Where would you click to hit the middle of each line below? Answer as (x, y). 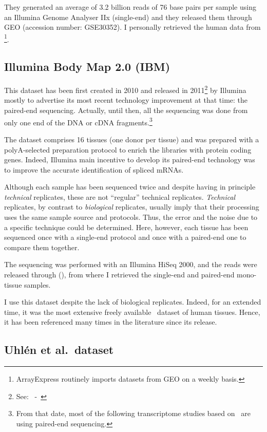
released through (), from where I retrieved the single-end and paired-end (119, 275)
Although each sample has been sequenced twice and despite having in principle (130, 187)
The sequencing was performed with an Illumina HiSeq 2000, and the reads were (131, 264)
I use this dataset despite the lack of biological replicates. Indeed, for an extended (133, 302)
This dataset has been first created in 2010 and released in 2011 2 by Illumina (125, 89)
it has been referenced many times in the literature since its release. (111, 322)
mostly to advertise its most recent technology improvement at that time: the (126, 100)
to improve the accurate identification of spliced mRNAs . (94, 169)
